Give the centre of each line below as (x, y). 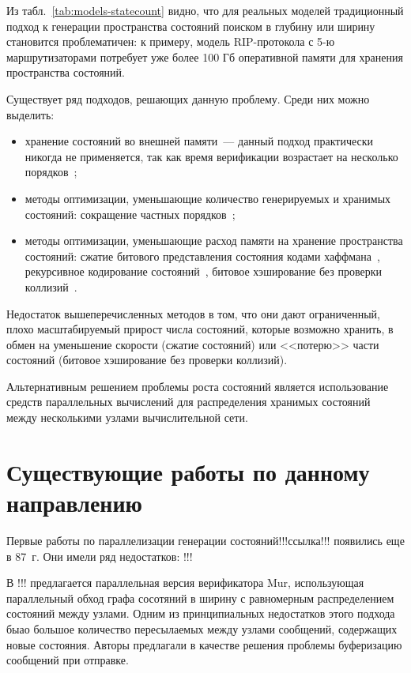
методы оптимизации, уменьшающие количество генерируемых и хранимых (208, 198)
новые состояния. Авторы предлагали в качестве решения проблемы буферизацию (204, 644)
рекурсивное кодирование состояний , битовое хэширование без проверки (203, 271)
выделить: (30, 114)
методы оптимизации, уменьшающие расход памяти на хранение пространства (214, 241)
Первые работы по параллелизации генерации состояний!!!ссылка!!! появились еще (205, 540)
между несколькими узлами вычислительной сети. (127, 417)
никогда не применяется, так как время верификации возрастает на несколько (211, 156)
